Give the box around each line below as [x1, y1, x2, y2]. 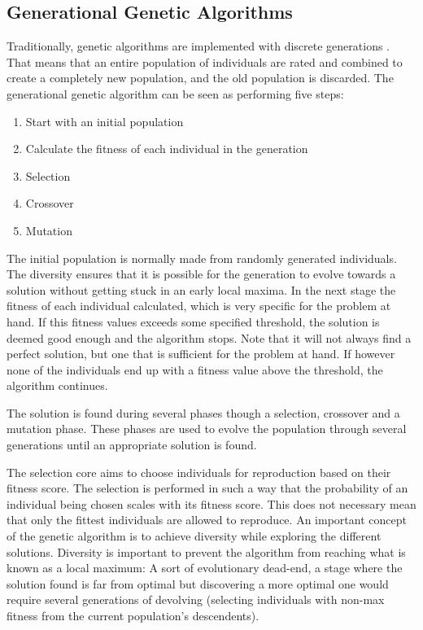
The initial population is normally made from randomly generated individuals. [7, 249, 397, 266]
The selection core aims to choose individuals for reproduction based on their [7, 463, 391, 480]
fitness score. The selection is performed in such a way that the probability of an [7, 479, 408, 497]
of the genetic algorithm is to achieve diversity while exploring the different [7, 527, 382, 545]
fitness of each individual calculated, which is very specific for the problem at [7, 297, 391, 314]
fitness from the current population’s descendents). [7, 607, 259, 624]
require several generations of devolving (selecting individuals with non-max [7, 591, 385, 608]
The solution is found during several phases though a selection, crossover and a [7, 404, 400, 421]
